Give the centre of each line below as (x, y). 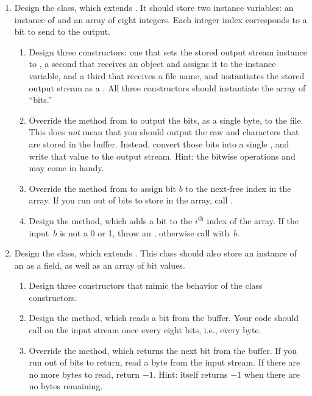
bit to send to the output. (62, 31)
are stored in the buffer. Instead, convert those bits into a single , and (159, 143)
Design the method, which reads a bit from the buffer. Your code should (164, 318)
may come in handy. (66, 168)
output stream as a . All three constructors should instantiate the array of (167, 87)
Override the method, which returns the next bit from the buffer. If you (163, 350)
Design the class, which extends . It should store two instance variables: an (154, 7)
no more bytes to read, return (84, 374)
